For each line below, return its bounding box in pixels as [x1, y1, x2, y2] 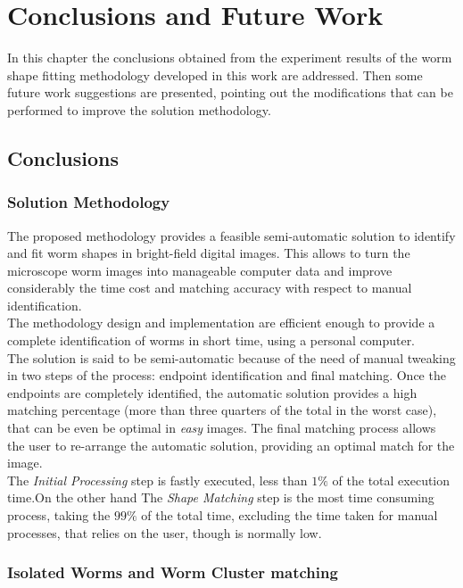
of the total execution [332, 470, 451, 489]
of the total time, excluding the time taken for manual [141, 506, 438, 524]
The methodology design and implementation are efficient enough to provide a [7, 313, 435, 332]
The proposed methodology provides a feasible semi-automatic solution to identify [7, 226, 456, 244]
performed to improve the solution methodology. [7, 100, 271, 119]
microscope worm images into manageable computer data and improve [7, 261, 393, 279]
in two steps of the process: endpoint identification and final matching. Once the [7, 366, 446, 385]
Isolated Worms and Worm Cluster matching [7, 561, 338, 584]
